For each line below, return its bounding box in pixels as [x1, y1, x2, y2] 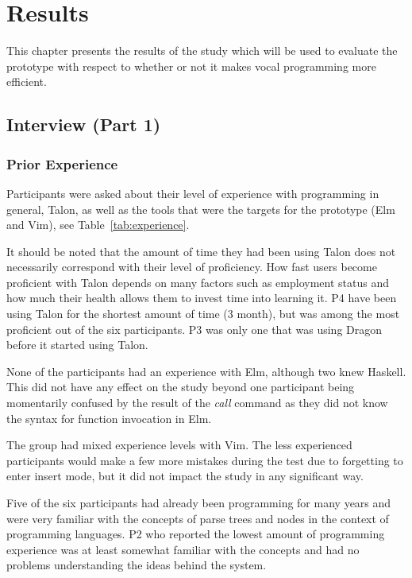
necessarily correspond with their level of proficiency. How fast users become [6, 258, 377, 275]
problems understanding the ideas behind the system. [6, 557, 267, 573]
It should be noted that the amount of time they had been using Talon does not [6, 242, 396, 259]
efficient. [6, 73, 47, 90]
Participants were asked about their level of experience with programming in [6, 184, 379, 201]
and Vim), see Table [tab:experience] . [6, 216, 190, 233]
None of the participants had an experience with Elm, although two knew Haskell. [6, 363, 406, 379]
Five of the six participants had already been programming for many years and [6, 495, 391, 510]
